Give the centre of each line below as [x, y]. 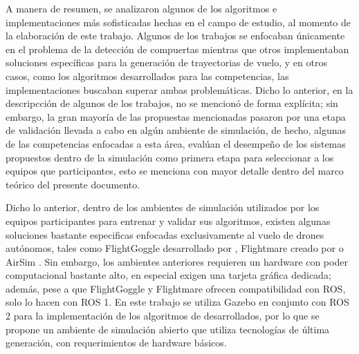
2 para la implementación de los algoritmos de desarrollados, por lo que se [163, 316]
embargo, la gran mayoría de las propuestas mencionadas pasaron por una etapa [176, 116]
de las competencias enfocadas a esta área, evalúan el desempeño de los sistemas [176, 143]
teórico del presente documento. [73, 184]
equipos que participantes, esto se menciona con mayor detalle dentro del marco [175, 171]
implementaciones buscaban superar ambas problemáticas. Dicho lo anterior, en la [179, 89]
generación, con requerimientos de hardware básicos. [116, 343]
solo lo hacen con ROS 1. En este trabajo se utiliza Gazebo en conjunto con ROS [177, 302]
